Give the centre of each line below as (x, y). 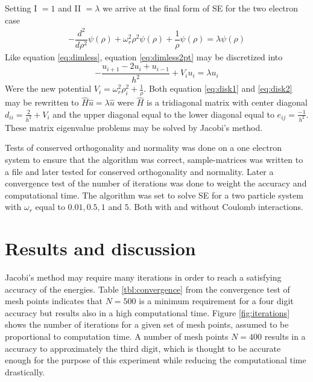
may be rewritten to (42, 102)
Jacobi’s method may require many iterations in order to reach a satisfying (143, 277)
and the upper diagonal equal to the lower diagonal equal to (163, 114)
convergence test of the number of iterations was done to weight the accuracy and (156, 183)
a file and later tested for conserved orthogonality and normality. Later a (139, 171)
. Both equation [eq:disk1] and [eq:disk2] (218, 88)
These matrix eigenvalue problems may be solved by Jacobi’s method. (134, 127)
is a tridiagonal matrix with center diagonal (227, 102)
